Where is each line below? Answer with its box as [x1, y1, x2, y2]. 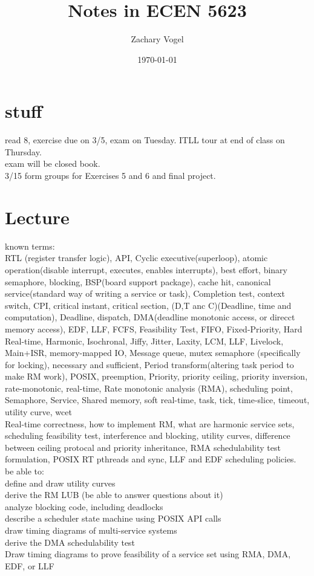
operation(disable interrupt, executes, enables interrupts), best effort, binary [5, 263, 287, 276]
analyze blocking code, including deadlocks [5, 500, 163, 513]
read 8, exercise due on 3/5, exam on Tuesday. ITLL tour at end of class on [5, 134, 285, 146]
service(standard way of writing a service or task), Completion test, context [5, 287, 285, 300]
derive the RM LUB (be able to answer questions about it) [5, 488, 223, 501]
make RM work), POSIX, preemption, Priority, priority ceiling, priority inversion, [5, 370, 308, 383]
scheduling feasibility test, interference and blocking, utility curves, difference [5, 429, 290, 442]
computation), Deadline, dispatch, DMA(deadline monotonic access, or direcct [5, 311, 295, 323]
